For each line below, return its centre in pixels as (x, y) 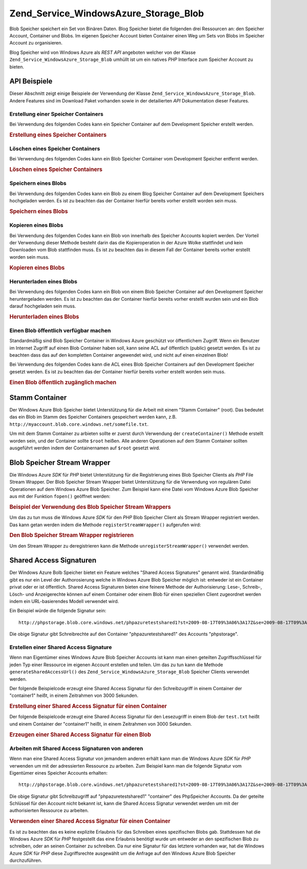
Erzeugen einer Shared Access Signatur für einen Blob (80, 734)
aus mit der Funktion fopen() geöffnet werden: (60, 496)
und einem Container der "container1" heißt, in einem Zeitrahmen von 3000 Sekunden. (101, 724)
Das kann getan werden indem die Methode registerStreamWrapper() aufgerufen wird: (105, 525)
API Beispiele (31, 81)
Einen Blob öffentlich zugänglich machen (63, 382)
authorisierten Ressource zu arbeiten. (49, 811)
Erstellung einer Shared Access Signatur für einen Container (88, 706)
